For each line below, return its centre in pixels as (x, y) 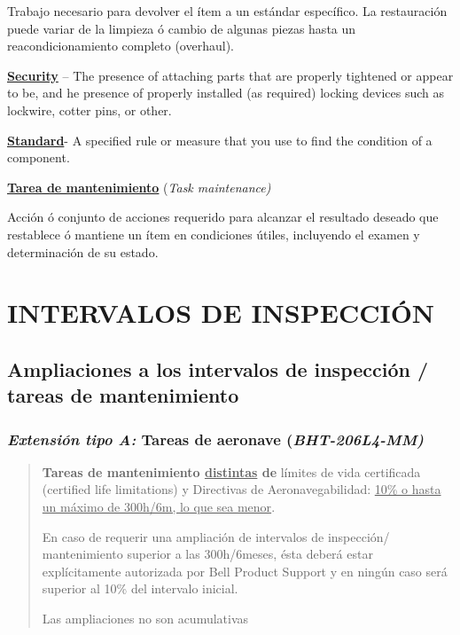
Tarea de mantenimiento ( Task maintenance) (139, 187)
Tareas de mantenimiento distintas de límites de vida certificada (231, 471)
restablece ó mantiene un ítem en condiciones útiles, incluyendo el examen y (214, 234)
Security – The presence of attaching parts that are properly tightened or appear (230, 75)
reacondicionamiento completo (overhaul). (121, 46)
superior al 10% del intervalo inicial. (140, 588)
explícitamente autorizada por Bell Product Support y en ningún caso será (245, 571)
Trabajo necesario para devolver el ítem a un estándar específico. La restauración (227, 11)
